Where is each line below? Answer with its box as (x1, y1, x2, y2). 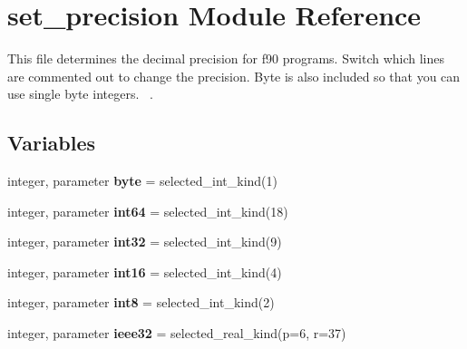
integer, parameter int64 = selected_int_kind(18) (7, 201, 288, 220)
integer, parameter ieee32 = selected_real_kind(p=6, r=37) (7, 324, 346, 343)
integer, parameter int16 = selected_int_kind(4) (7, 262, 282, 281)
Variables (7, 129, 96, 157)
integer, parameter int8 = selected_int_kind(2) (7, 293, 275, 312)
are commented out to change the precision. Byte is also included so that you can (7, 66, 461, 85)
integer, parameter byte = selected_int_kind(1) (7, 171, 278, 190)
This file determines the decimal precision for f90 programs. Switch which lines (7, 49, 445, 68)
